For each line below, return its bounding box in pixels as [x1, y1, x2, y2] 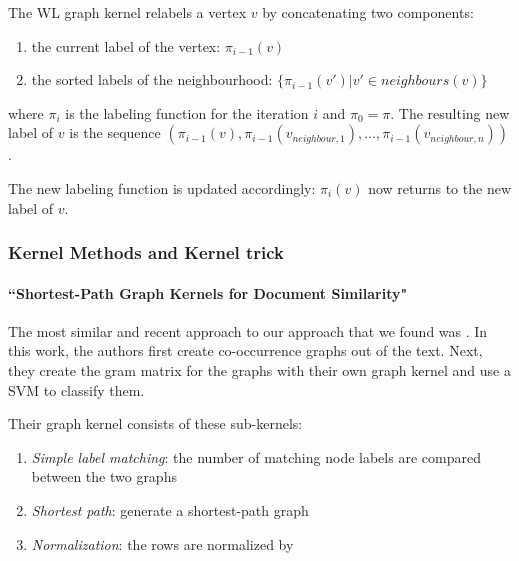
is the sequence [69, 122, 161, 143]
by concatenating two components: [262, 2, 474, 22]
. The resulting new [390, 102, 510, 123]
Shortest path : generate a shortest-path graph [31, 499, 309, 520]
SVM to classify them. [8, 379, 145, 400]
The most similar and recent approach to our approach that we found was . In [8, 320, 488, 341]
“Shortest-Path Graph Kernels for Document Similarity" [8, 282, 408, 303]
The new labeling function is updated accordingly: [8, 177, 316, 198]
